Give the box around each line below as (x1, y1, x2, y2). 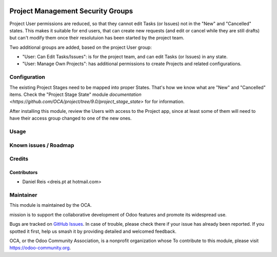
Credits (9, 155, 28, 163)
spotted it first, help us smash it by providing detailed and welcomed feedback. (9, 228, 176, 234)
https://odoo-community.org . (9, 245, 71, 251)
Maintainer (9, 191, 37, 199)
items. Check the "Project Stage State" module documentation (9, 91, 142, 97)
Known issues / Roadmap (9, 142, 74, 149)
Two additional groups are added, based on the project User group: (9, 44, 152, 50)
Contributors (9, 169, 38, 175)
